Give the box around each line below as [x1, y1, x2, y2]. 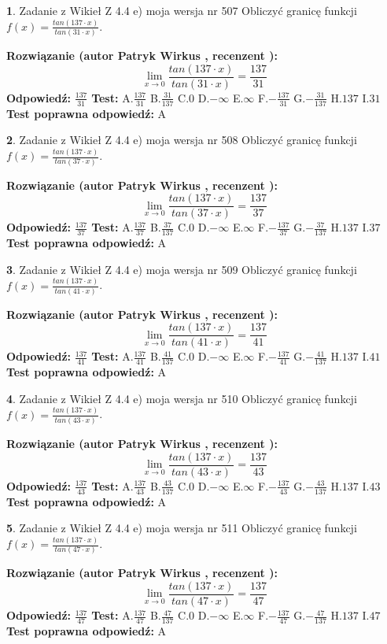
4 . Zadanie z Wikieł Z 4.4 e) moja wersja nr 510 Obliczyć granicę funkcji [6, 390, 357, 406]
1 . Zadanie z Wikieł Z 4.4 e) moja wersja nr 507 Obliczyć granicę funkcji [6, 2, 357, 18]
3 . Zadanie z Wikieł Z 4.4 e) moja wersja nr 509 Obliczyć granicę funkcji [6, 261, 357, 277]
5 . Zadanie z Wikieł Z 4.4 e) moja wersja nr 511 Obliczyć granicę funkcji [6, 520, 357, 536]
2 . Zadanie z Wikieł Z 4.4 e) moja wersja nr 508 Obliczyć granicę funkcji [6, 131, 357, 148]
